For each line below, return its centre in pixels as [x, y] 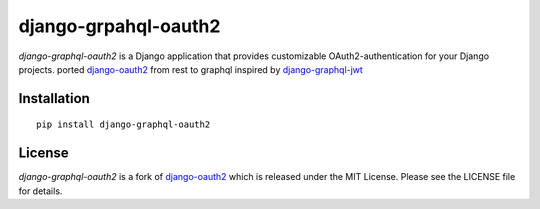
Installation [54, 98]
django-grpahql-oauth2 [119, 26]
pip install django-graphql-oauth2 [123, 124]
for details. [40, 191]
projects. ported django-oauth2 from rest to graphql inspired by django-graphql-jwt [191, 69]
